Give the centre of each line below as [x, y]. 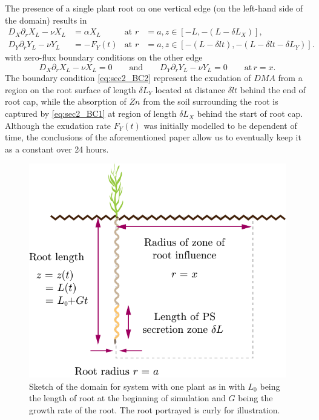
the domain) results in [46, 20]
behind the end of [273, 89]
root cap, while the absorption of [66, 101]
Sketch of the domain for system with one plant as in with [137, 386]
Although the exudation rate [58, 125]
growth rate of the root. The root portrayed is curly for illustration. [155, 409]
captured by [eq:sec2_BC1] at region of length [91, 113]
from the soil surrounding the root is [211, 101]
